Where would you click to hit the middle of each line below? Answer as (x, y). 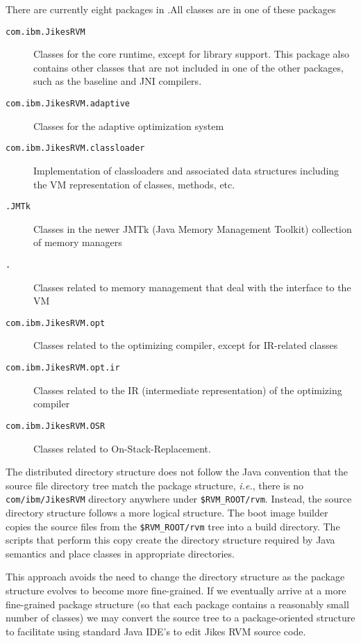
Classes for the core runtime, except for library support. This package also (191, 54)
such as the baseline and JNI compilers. (118, 81)
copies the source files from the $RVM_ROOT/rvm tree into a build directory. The (173, 526)
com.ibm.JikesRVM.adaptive (68, 104)
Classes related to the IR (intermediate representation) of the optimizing (188, 390)
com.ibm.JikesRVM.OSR (56, 426)
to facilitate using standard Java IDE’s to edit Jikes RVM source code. (156, 631)
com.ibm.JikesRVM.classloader (75, 148)
